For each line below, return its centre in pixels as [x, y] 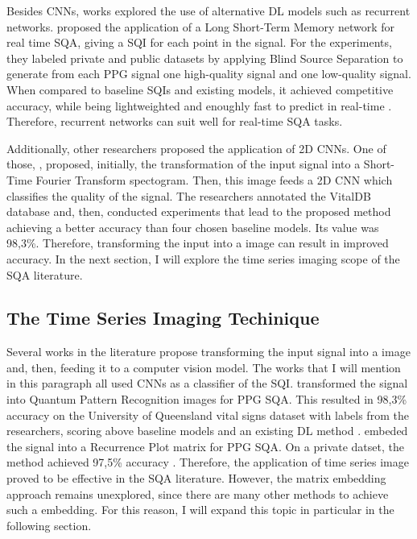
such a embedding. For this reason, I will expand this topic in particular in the [200, 510]
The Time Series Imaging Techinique [163, 318]
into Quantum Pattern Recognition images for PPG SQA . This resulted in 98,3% [207, 399]
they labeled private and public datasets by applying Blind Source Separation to [205, 58]
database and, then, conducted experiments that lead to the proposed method [199, 211]
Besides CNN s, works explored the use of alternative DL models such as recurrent [208, 10]
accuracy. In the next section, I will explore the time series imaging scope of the [203, 258]
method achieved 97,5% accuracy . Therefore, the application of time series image [208, 462]
